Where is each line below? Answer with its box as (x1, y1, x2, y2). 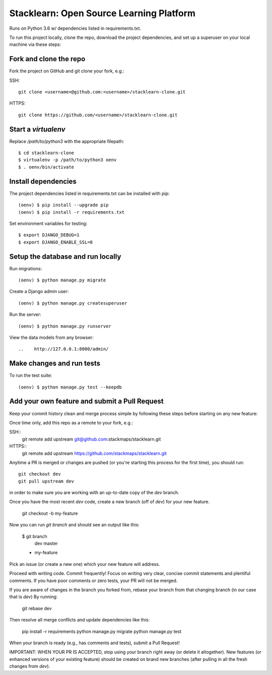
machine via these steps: (9, 41, 61, 47)
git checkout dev (18, 471, 61, 477)
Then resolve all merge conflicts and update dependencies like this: (9, 617, 150, 623)
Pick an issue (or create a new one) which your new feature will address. (9, 561, 160, 567)
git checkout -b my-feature (22, 510, 78, 516)
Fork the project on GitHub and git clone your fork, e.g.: (9, 68, 124, 74)
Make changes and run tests (9, 359, 101, 368)
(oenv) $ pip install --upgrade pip (18, 202, 109, 208)
